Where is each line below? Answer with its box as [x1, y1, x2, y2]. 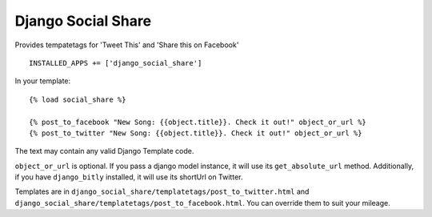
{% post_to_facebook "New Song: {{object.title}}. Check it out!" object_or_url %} [29, 117, 367, 127]
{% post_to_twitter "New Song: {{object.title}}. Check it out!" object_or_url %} [29, 128, 362, 138]
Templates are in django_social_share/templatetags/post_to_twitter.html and [14, 187, 310, 196]
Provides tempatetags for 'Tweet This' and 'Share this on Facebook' [14, 40, 239, 50]
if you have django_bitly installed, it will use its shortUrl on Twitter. [14, 172, 243, 182]
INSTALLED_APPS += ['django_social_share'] [29, 58, 202, 67]
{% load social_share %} [29, 94, 126, 104]
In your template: [14, 76, 71, 86]
